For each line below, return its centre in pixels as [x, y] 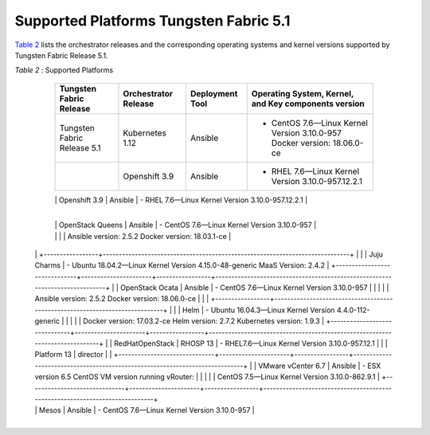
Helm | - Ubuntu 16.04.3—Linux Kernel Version [258, 310]
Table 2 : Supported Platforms [64, 70]
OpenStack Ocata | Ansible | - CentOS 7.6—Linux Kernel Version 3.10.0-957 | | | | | [255, 288]
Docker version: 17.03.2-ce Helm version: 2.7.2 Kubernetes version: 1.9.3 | [203, 321]
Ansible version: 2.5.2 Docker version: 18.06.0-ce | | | [122, 299]
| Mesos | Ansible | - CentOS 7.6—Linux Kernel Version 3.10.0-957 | [145, 410]
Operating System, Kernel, [303, 93]
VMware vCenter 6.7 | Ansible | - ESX [319, 366]
